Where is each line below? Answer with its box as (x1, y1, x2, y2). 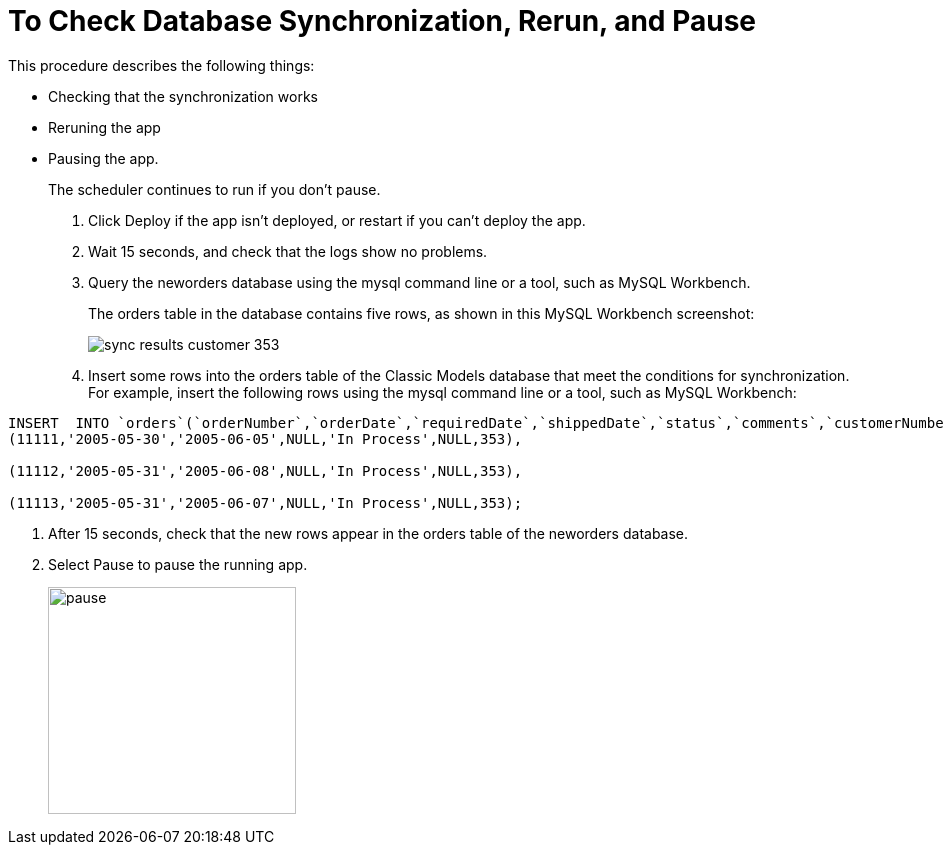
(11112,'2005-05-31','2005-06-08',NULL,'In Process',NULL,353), (8, 462, 523, 479)
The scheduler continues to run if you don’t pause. (48, 180, 381, 198)
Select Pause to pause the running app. (48, 555, 308, 573)
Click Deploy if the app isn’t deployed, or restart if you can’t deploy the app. (88, 211, 586, 229)
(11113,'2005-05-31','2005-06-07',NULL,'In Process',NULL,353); (8, 494, 523, 511)
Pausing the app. (48, 149, 159, 167)
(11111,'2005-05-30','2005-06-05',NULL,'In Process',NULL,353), (8, 430, 523, 447)
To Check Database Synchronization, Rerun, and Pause (8, 4, 756, 38)
